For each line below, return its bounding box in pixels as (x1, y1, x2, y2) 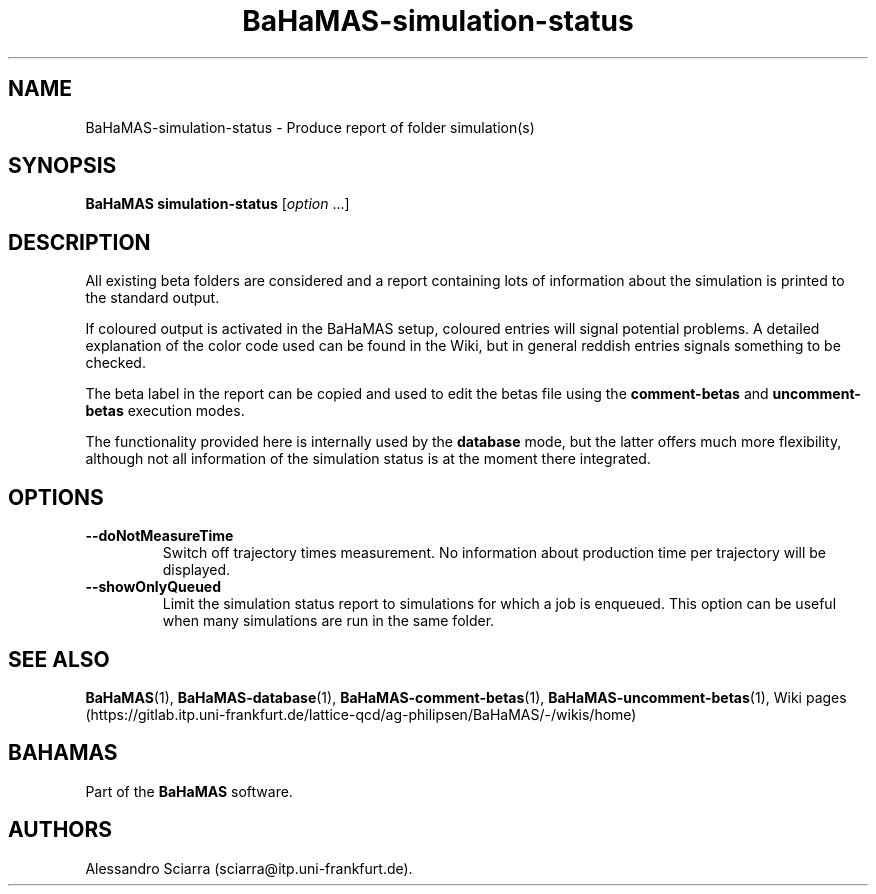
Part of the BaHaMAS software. (85, 782, 293, 800)
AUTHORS (8, 817, 113, 843)
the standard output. (85, 289, 220, 307)
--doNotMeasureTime (85, 527, 234, 545)
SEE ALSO (8, 646, 110, 672)
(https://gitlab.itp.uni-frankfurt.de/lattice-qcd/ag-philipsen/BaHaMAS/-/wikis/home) (85, 705, 637, 723)
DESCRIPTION (8, 229, 151, 255)
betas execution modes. (85, 402, 245, 420)
